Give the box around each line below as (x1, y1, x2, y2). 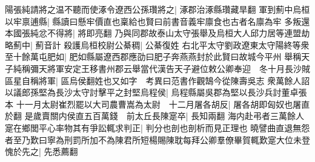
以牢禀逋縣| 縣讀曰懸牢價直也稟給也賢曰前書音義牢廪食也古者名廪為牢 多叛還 (5, 15, 310, 27)
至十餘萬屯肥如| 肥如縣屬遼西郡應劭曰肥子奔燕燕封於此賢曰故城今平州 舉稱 (5, 50, 302, 63)
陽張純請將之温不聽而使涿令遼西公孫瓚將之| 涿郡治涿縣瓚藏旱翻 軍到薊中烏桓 (5, 3, 310, 15)
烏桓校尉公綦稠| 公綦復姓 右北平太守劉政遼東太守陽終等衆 (81, 38, 310, 51)
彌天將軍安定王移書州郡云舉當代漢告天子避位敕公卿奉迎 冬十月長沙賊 (30, 62, 310, 74)
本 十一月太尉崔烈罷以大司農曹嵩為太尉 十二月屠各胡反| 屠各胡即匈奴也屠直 (5, 97, 310, 110)
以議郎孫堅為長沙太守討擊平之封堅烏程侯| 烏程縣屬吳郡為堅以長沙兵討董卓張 (5, 86, 307, 99)
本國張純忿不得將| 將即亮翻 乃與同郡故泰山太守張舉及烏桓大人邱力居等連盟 (5, 27, 302, 39)
